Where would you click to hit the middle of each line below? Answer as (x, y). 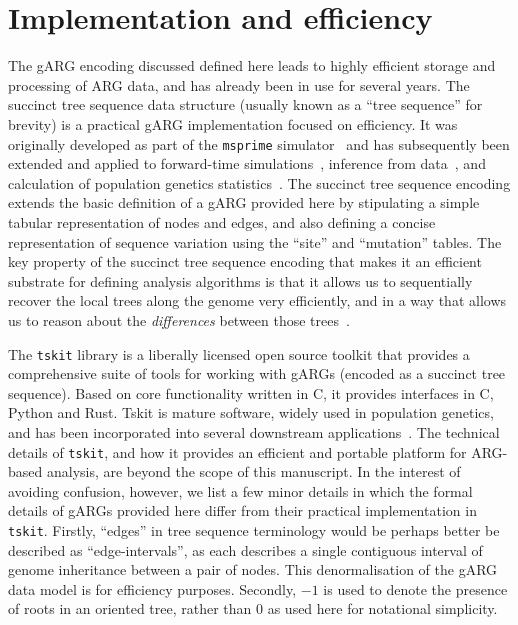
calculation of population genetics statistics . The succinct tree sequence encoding (259, 182)
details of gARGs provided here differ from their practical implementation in (242, 510)
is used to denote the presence (415, 588)
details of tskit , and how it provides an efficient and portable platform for (237, 451)
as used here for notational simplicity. (382, 608)
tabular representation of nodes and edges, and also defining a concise (222, 221)
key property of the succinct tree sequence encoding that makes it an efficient (245, 261)
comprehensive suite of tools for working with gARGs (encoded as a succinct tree (257, 373)
